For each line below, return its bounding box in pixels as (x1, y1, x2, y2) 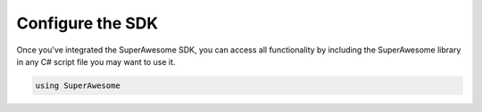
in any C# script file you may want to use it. (16, 56, 176, 67)
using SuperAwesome (35, 80, 120, 91)
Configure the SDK (16, 13, 159, 33)
